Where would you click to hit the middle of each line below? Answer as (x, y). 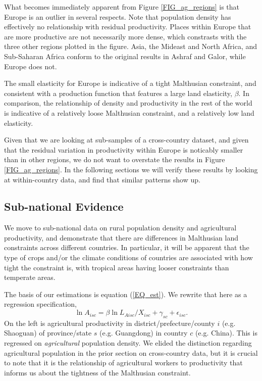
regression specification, (40, 304)
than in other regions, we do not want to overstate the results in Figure (115, 159)
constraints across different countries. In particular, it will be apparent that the (127, 247)
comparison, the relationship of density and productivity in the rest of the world (128, 103)
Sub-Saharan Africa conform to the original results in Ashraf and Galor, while (125, 56)
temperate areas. (30, 277)
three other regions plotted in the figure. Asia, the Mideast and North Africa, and (131, 46)
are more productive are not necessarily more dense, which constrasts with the (125, 36)
